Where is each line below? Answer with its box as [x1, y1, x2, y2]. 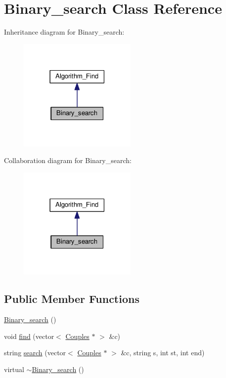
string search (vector [4, 347, 66, 358]
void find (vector [4, 331, 54, 341]
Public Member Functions [4, 291, 139, 306]
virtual [4, 364, 24, 374]
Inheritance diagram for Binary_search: [4, 27, 125, 37]
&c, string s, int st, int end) [121, 347, 205, 358]
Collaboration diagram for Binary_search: [4, 155, 132, 165]
